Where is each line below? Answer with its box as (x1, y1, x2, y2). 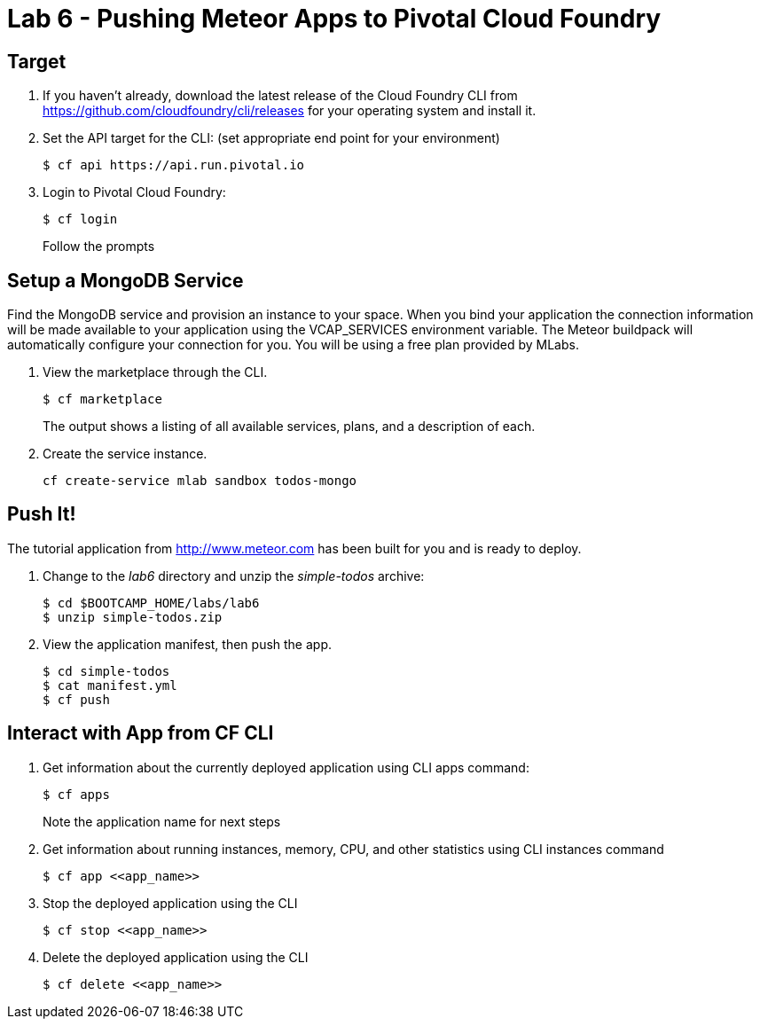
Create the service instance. (43, 446, 208, 462)
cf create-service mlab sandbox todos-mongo (43, 474, 357, 489)
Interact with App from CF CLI (7, 722, 274, 745)
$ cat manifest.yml (43, 677, 177, 693)
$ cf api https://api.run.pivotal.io (43, 158, 305, 173)
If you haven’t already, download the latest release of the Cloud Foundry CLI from (43, 88, 518, 104)
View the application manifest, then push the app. (43, 636, 333, 652)
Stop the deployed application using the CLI (43, 895, 298, 911)
